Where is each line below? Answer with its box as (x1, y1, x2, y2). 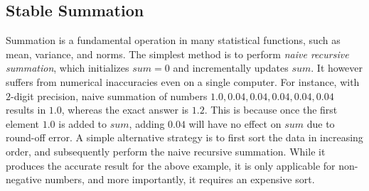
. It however (311, 60, 363, 75)
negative (6, 172, 42, 187)
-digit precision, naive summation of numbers (11, 88, 208, 103)
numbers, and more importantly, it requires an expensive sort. (45, 172, 315, 187)
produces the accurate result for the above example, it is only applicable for (6, 158, 336, 173)
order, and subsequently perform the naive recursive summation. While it (6, 143, 326, 158)
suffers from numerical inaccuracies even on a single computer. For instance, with (6, 74, 360, 89)
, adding (129, 116, 165, 131)
